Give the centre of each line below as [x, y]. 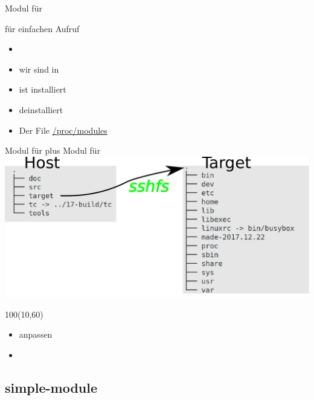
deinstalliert [41, 109]
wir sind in [39, 69]
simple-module [51, 387]
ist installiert [43, 89]
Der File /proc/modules [63, 130]
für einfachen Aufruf [42, 28]
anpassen [36, 334]
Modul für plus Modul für [53, 150]
